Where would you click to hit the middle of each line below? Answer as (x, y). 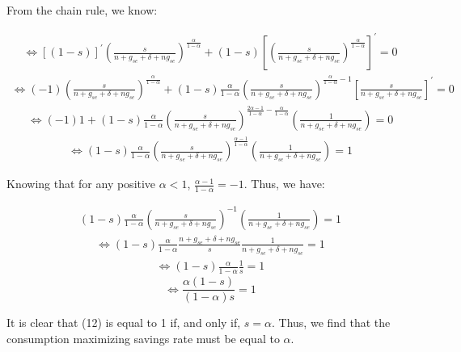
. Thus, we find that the (331, 323)
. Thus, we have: (284, 184)
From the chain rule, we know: (82, 10)
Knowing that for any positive (81, 184)
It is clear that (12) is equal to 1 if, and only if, (124, 323)
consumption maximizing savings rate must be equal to (143, 338)
